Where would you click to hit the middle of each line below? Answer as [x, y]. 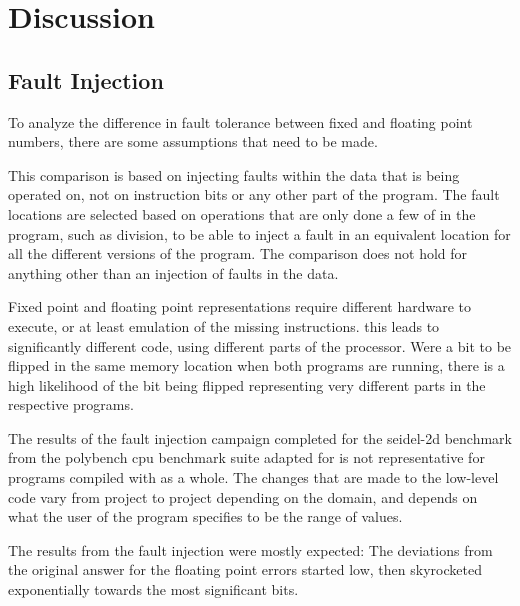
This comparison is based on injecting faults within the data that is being [234, 174]
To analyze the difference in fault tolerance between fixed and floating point [240, 121]
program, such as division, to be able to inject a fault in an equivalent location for [259, 233]
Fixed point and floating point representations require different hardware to [240, 306]
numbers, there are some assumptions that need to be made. [193, 141]
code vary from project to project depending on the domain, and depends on [243, 496]
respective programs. [71, 404]
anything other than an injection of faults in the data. [173, 272]
